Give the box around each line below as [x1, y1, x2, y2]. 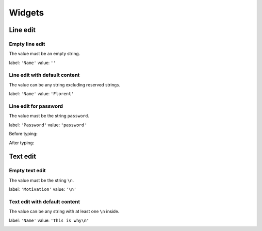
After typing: [9, 140, 34, 146]
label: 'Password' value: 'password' [9, 122, 87, 128]
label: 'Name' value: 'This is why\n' [9, 217, 89, 223]
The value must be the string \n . [9, 177, 74, 183]
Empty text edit [9, 167, 46, 174]
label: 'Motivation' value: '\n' [9, 186, 77, 192]
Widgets [9, 7, 44, 18]
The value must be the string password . [9, 113, 89, 119]
